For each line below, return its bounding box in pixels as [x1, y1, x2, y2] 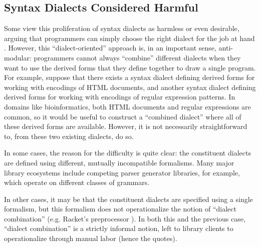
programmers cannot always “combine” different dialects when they [34, 52, 241, 62]
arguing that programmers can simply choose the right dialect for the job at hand [4, 32, 255, 43]
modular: [4, 52, 32, 62]
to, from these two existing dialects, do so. [4, 130, 134, 141]
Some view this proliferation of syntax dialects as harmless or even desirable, [4, 23, 239, 33]
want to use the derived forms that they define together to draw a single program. [4, 62, 256, 72]
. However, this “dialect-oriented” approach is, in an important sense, [4, 42, 216, 53]
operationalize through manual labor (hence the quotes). [4, 233, 177, 243]
